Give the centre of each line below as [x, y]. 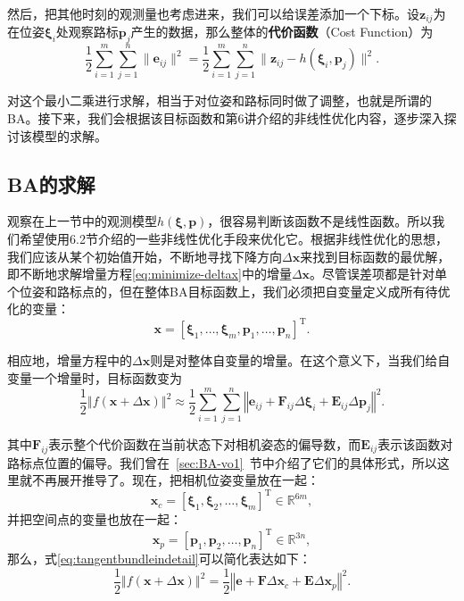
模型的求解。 [69, 135]
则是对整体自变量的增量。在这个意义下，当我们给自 [300, 360]
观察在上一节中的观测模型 [82, 221]
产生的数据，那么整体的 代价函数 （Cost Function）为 [282, 32]
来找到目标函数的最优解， [375, 256]
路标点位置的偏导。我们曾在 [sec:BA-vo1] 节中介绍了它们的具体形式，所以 [222, 462]
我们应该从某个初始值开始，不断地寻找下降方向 [145, 256]
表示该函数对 [415, 443]
